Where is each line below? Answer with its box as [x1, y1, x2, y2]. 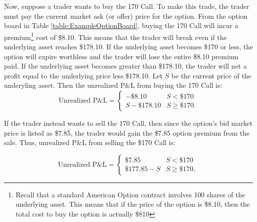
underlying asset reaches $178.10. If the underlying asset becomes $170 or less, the [4, 41, 253, 52]
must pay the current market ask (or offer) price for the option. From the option [4, 10, 248, 21]
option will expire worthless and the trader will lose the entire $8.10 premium [4, 51, 239, 61]
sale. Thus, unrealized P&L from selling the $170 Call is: [4, 137, 175, 148]
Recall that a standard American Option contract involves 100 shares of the [15, 189, 245, 199]
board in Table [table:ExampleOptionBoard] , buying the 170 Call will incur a [4, 20, 238, 31]
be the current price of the [171, 70, 252, 80]
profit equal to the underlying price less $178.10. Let [4, 70, 163, 80]
